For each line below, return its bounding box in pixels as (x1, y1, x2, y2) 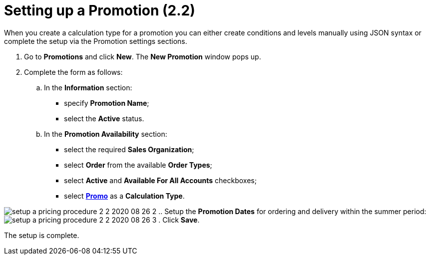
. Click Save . (158, 215, 200, 224)
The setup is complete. (4, 231, 79, 240)
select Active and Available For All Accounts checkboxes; (64, 176, 257, 185)
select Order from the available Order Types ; (64, 160, 212, 169)
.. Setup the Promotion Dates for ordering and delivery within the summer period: (158, 207, 427, 216)
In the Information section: (44, 83, 132, 92)
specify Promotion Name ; (64, 98, 149, 107)
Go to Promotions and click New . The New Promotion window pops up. (24, 52, 261, 61)
